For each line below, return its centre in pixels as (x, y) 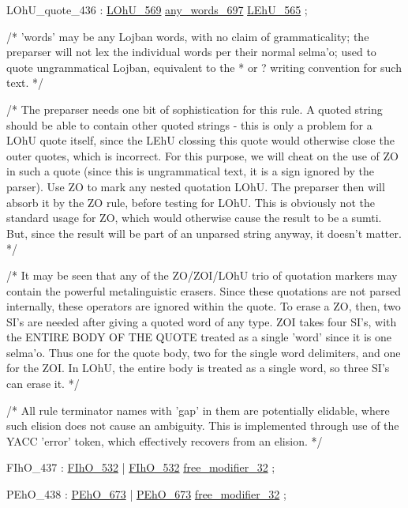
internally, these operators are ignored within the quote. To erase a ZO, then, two (204, 306)
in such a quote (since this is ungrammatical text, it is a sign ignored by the (191, 171)
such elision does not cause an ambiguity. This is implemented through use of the (203, 425)
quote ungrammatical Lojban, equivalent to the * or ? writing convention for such (204, 67)
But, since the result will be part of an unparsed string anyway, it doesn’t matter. (204, 233)
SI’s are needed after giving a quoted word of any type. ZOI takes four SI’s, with (202, 321)
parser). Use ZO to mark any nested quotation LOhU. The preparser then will (196, 186)
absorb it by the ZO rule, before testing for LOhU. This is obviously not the (191, 202)
